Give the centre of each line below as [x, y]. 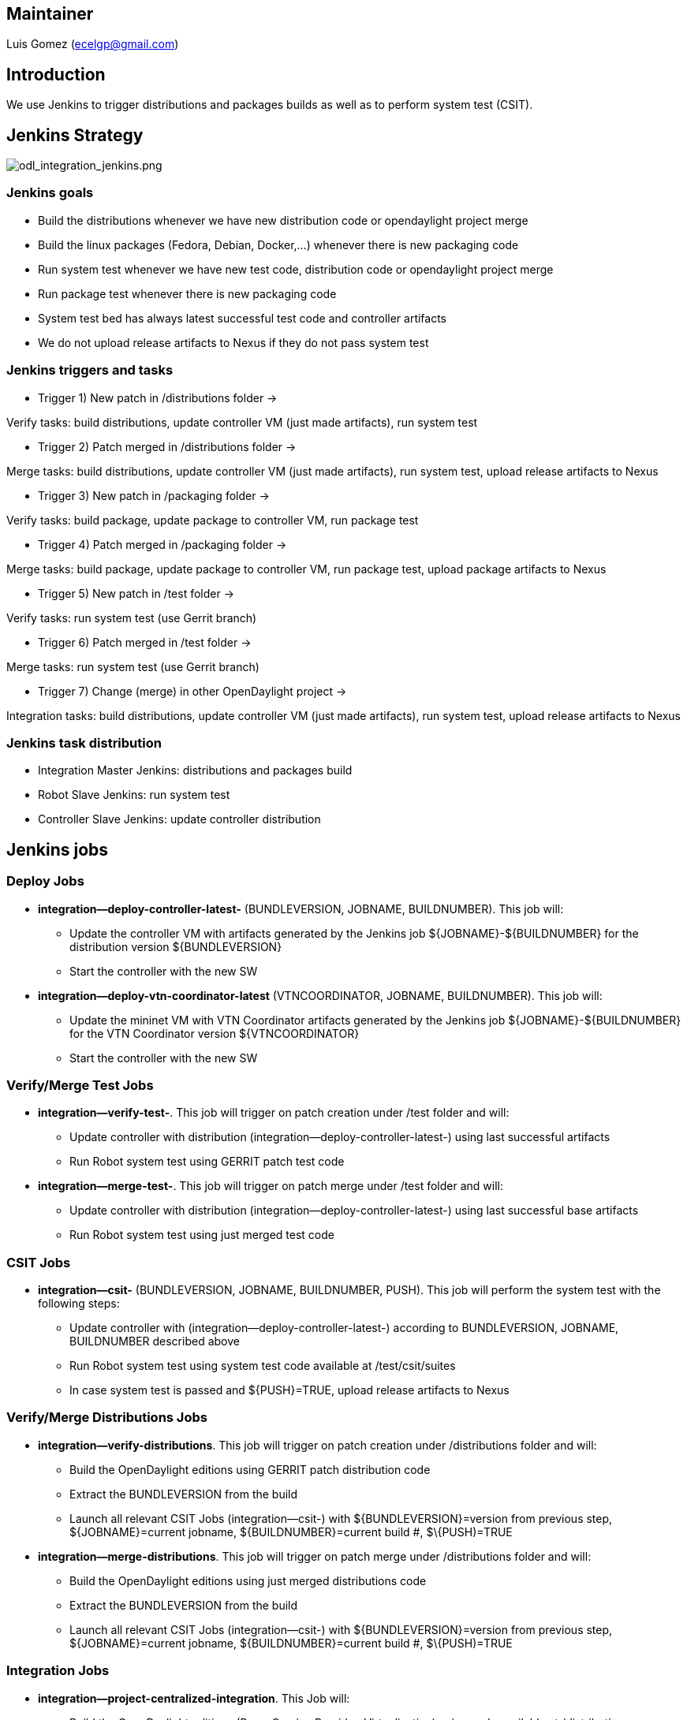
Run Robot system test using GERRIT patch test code [207, 1162]
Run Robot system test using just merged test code [202, 1235]
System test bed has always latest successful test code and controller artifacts [243, 318]
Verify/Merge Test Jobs [80, 1085]
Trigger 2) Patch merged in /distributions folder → [167, 446]
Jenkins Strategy [75, 135]
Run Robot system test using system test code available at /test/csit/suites [263, 1366]
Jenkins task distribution [84, 742]
